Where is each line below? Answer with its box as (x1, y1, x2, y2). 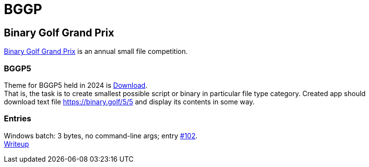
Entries (4, 114, 32, 124)
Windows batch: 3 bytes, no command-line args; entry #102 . (4, 131, 198, 140)
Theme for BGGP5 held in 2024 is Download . (4, 81, 148, 89)
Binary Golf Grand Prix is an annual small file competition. (4, 47, 188, 56)
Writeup (4, 139, 29, 148)
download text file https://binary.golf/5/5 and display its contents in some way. (4, 97, 255, 106)
